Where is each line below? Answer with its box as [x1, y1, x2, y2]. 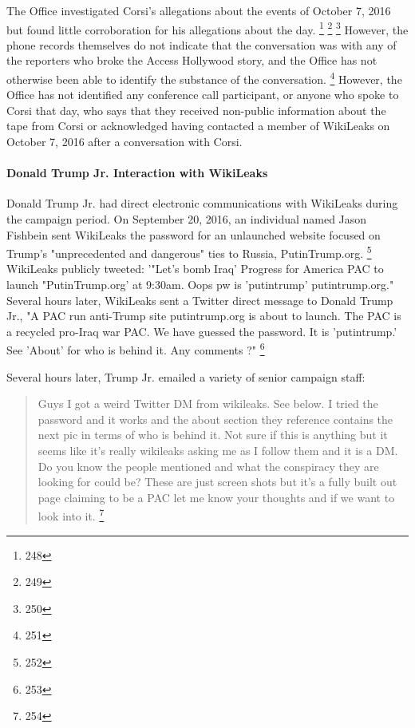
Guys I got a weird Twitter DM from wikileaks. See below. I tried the [38, 395, 378, 412]
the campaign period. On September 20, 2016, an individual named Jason [6, 211, 367, 227]
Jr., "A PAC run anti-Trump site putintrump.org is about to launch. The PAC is [6, 307, 401, 324]
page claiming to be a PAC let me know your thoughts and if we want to [38, 489, 395, 505]
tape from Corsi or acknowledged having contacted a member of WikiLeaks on [6, 117, 390, 134]
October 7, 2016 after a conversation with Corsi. [6, 133, 243, 150]
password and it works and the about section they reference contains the [38, 410, 393, 427]
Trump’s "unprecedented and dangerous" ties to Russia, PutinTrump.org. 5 [6, 243, 372, 261]
